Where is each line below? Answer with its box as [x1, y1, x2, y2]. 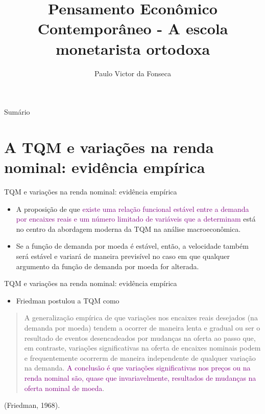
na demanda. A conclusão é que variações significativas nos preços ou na [24, 362, 251, 373]
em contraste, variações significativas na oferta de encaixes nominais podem [24, 342, 261, 353]
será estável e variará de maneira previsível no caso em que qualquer [16, 250, 230, 261]
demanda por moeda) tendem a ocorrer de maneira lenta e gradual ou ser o [24, 322, 260, 333]
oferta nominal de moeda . [24, 382, 105, 393]
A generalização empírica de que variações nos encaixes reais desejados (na [24, 312, 258, 323]
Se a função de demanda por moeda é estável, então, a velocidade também [16, 241, 249, 251]
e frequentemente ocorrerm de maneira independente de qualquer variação [24, 352, 256, 363]
